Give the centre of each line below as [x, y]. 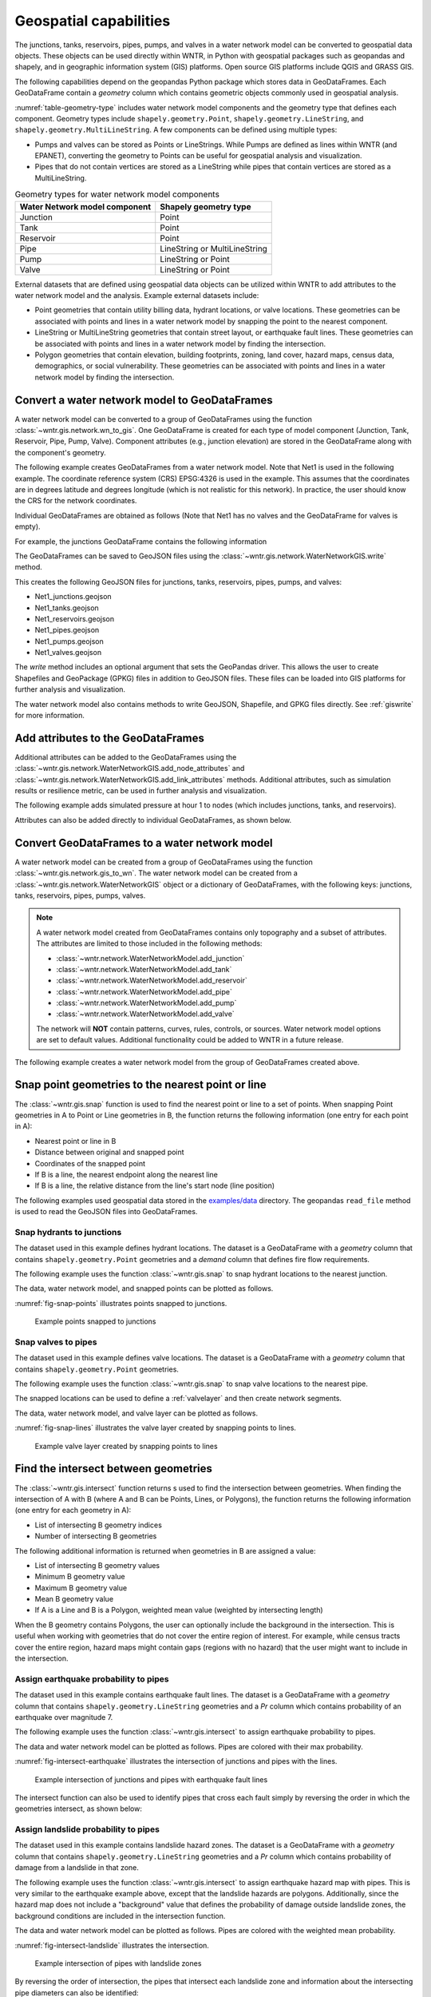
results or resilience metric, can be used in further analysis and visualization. [141, 791]
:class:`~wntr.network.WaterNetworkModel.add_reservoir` [152, 981]
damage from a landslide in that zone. [77, 1868]
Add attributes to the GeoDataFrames [110, 738]
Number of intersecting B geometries [96, 1536]
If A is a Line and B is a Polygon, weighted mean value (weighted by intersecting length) [179, 1610]
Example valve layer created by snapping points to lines [127, 1446]
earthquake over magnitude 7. [64, 1717]
